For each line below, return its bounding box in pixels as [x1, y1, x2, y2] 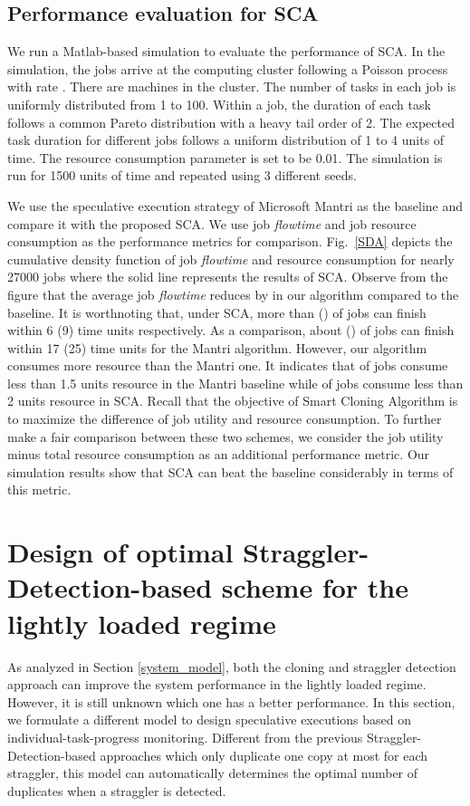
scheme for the [221, 569, 408, 606]
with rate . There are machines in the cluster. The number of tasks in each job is [7, 77, 456, 96]
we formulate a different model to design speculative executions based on [7, 710, 412, 729]
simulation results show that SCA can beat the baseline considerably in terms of [7, 462, 454, 481]
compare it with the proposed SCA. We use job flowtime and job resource [7, 214, 417, 233]
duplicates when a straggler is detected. [7, 781, 226, 800]
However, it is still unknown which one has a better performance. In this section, [7, 692, 456, 711]
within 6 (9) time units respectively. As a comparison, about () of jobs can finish [7, 321, 455, 340]
